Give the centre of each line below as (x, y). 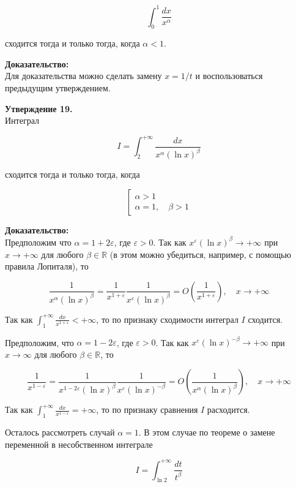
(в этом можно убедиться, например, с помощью (200, 254)
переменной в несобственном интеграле (79, 444)
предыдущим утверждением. (58, 88)
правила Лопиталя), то (47, 266)
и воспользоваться (229, 76)
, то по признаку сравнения (147, 410)
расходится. (228, 410)
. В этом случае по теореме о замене (207, 432)
